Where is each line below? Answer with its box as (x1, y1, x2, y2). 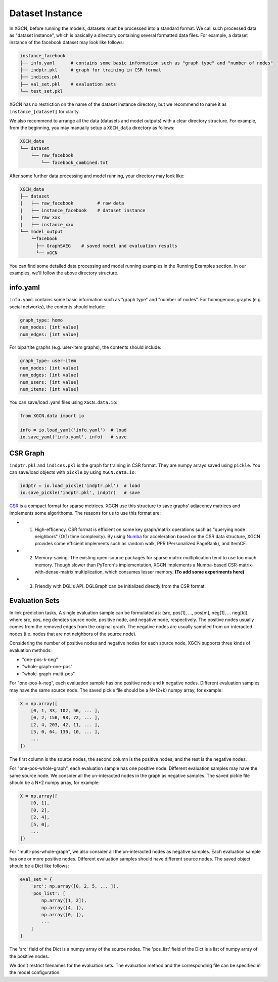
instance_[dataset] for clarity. (9, 108, 80, 114)
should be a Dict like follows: (9, 863, 69, 869)
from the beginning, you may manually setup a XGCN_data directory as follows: (9, 125, 175, 131)
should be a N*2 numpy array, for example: (9, 780, 100, 786)
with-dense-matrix (34, 568, 74, 575)
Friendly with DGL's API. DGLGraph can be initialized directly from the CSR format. (34, 583, 206, 589)
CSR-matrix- (227, 562, 254, 568)
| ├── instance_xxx (20, 222, 74, 227)
